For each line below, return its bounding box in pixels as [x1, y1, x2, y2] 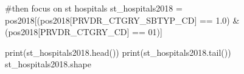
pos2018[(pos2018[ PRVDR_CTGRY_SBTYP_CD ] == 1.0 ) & [5, 13, 240, 26]
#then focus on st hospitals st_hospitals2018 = [5, 2, 183, 14]
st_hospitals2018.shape [5, 58, 91, 70]
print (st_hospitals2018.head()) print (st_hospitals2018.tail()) [5, 45, 231, 58]
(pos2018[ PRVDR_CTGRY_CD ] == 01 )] [5, 25, 162, 38]
